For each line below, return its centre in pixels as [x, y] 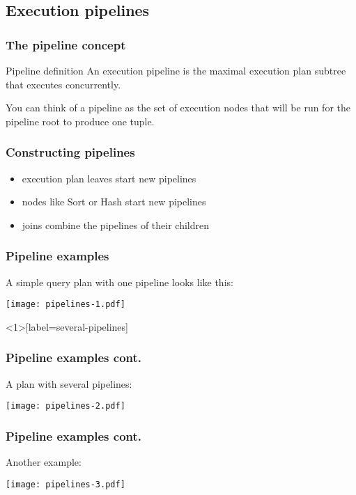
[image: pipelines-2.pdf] [65, 406]
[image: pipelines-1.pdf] [65, 305]
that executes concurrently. [63, 84]
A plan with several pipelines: [69, 383]
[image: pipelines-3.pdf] [65, 484]
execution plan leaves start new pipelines [109, 178]
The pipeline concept [66, 44]
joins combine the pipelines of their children [115, 225]
